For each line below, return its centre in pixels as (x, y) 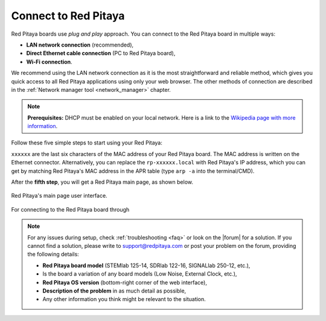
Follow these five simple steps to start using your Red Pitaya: (87, 143)
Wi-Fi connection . (49, 62)
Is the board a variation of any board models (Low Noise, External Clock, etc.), (140, 274)
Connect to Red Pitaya (68, 16)
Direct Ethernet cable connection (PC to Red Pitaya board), (101, 53)
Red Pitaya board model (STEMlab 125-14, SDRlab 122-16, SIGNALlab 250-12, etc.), (146, 265)
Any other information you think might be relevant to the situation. (124, 299)
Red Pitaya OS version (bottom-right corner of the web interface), (125, 282)
